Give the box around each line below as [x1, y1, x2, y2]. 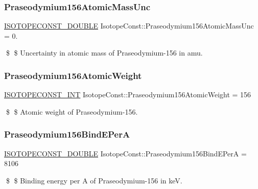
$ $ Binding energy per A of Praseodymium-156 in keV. [6, 175, 182, 185]
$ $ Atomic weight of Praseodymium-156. [6, 106, 138, 117]
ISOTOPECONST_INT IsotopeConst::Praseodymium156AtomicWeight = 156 [4, 89, 251, 100]
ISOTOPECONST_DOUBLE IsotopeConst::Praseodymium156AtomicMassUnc [4, 20, 254, 31]
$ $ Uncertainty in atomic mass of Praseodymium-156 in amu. [6, 47, 203, 58]
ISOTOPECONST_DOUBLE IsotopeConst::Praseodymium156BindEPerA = [4, 148, 247, 158]
